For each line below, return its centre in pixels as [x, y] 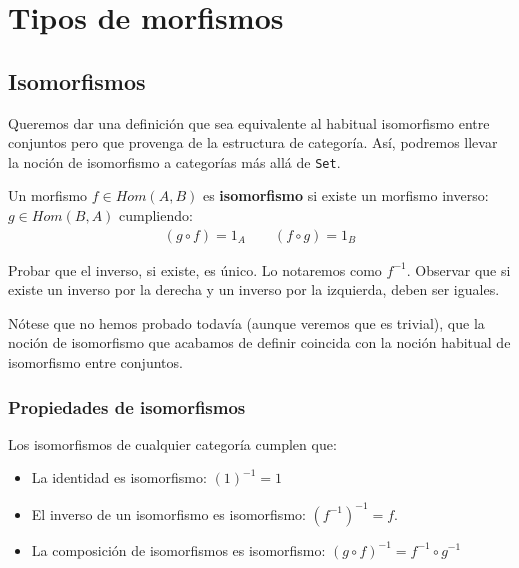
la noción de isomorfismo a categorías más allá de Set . [174, 161]
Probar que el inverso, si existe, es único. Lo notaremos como [195, 269]
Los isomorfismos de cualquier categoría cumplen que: [172, 443]
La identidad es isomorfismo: [119, 477]
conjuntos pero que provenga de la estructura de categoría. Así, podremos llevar [253, 142]
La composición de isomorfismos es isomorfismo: [178, 549]
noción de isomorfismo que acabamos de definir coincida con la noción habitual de [259, 342]
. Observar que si [458, 269]
